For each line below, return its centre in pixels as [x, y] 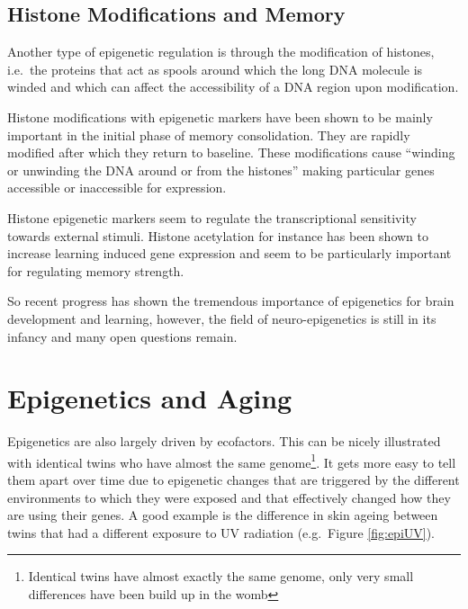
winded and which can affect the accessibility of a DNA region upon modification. [233, 87]
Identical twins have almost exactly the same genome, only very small [221, 576]
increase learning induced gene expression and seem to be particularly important [229, 253]
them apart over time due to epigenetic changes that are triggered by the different [234, 480]
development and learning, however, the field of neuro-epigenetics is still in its [222, 318]
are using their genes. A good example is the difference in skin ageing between [223, 515]
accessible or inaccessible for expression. [117, 188]
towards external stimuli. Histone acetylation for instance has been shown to [218, 235]
